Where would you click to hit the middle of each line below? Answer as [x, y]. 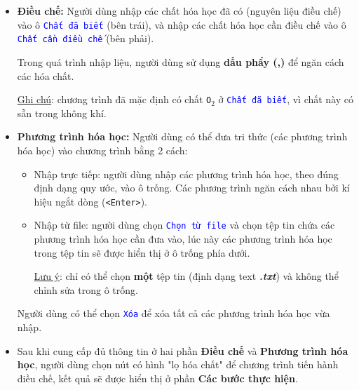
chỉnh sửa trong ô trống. [86, 289]
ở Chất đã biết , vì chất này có [286, 99]
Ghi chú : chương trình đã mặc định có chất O [114, 99]
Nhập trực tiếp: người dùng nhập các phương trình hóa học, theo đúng [186, 174]
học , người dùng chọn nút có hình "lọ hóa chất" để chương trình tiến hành [178, 364]
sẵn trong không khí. [62, 113]
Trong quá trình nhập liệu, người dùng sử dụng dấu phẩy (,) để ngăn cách [181, 61]
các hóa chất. [46, 75]
